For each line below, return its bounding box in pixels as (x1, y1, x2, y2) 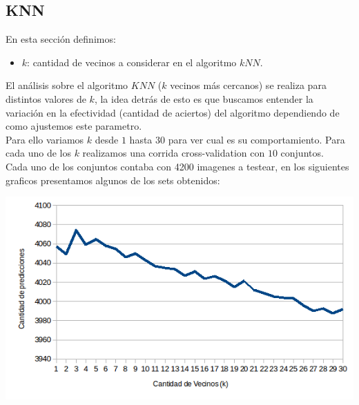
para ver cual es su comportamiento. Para (168, 132, 345, 146)
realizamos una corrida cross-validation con (82, 146, 265, 160)
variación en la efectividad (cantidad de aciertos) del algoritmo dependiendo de (6, 105, 340, 119)
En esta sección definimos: (6, 32, 116, 46)
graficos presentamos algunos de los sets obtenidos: (6, 172, 220, 187)
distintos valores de (6, 91, 86, 106)
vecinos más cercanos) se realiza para (170, 78, 327, 92)
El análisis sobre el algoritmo (6, 78, 128, 92)
